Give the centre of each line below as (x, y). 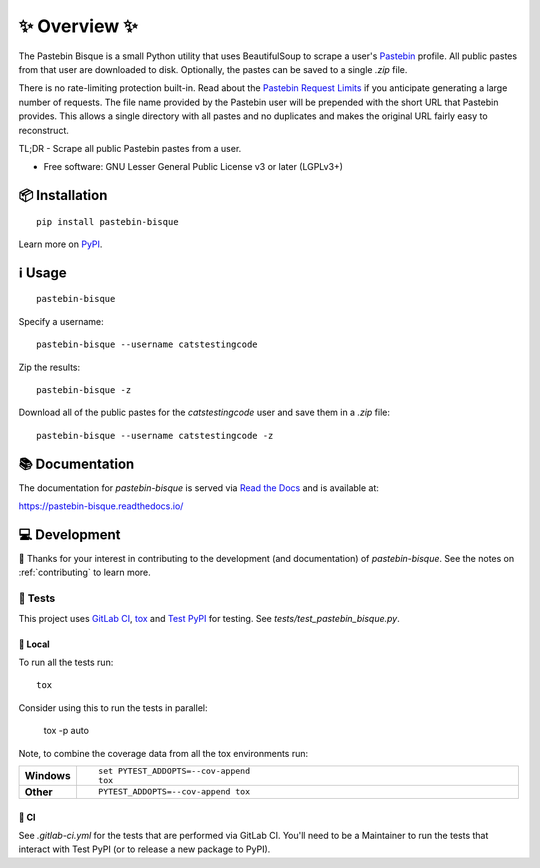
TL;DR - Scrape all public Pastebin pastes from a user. (130, 148)
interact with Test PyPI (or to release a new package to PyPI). (144, 849)
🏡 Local (34, 644)
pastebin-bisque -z (84, 390)
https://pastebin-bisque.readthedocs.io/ (101, 506)
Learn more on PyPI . (60, 244)
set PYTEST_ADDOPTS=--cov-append (174, 770)
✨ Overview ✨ (78, 26)
